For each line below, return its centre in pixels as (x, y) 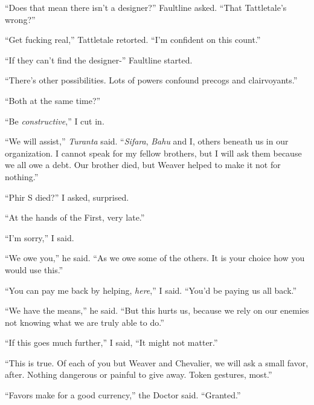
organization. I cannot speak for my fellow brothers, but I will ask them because (153, 153)
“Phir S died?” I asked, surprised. (67, 197)
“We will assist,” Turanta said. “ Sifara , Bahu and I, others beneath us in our (147, 141)
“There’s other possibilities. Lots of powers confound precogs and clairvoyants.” (151, 80)
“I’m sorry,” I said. (40, 237)
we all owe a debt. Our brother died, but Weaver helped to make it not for (143, 165)
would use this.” (34, 269)
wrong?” (20, 19)
